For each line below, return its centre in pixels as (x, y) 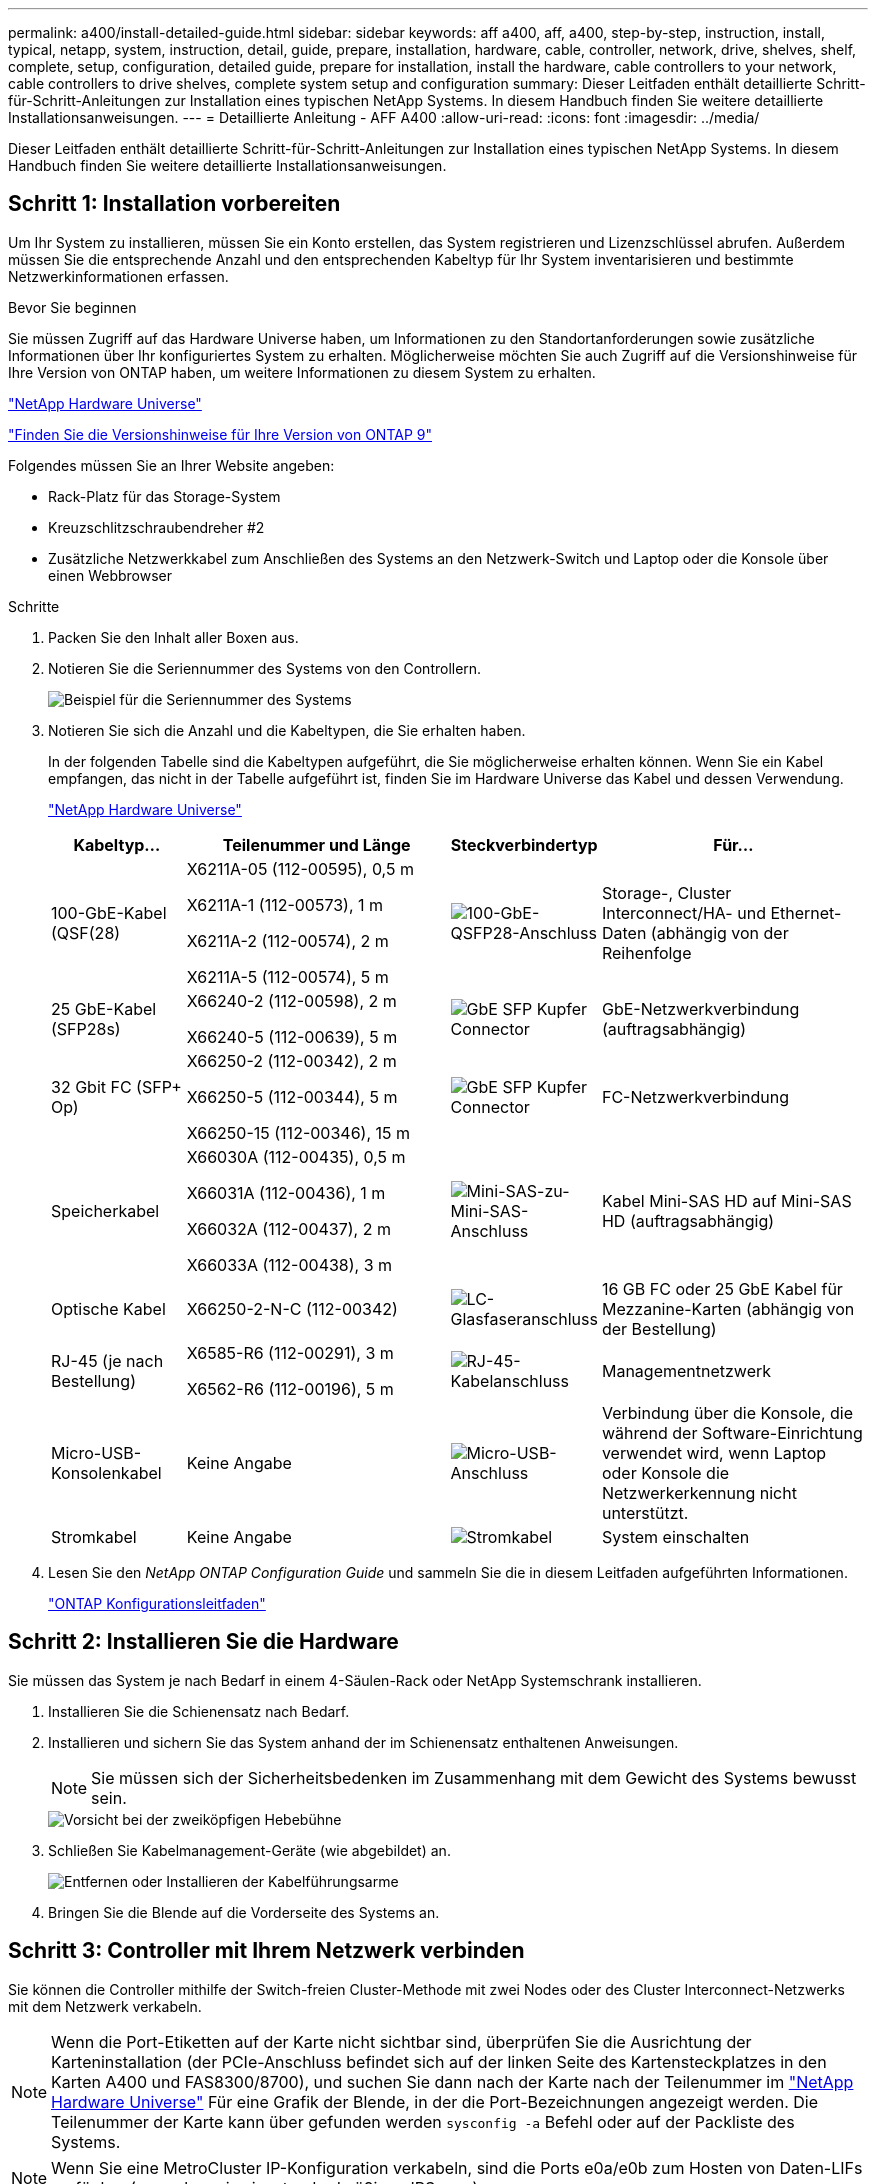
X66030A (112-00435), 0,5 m (296, 1156)
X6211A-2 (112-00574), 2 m (287, 940)
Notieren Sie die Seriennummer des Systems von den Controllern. (265, 668)
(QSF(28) (86, 932)
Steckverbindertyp (524, 844)
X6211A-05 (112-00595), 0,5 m (300, 868)
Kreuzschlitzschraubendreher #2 (156, 527)
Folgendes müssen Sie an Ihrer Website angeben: (171, 465)
